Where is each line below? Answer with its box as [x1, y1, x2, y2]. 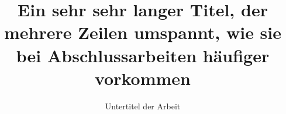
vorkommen [95, 66, 191, 90]
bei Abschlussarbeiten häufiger [16, 43, 270, 67]
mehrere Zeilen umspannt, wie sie [4, 20, 282, 44]
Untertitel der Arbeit [105, 99, 181, 112]
